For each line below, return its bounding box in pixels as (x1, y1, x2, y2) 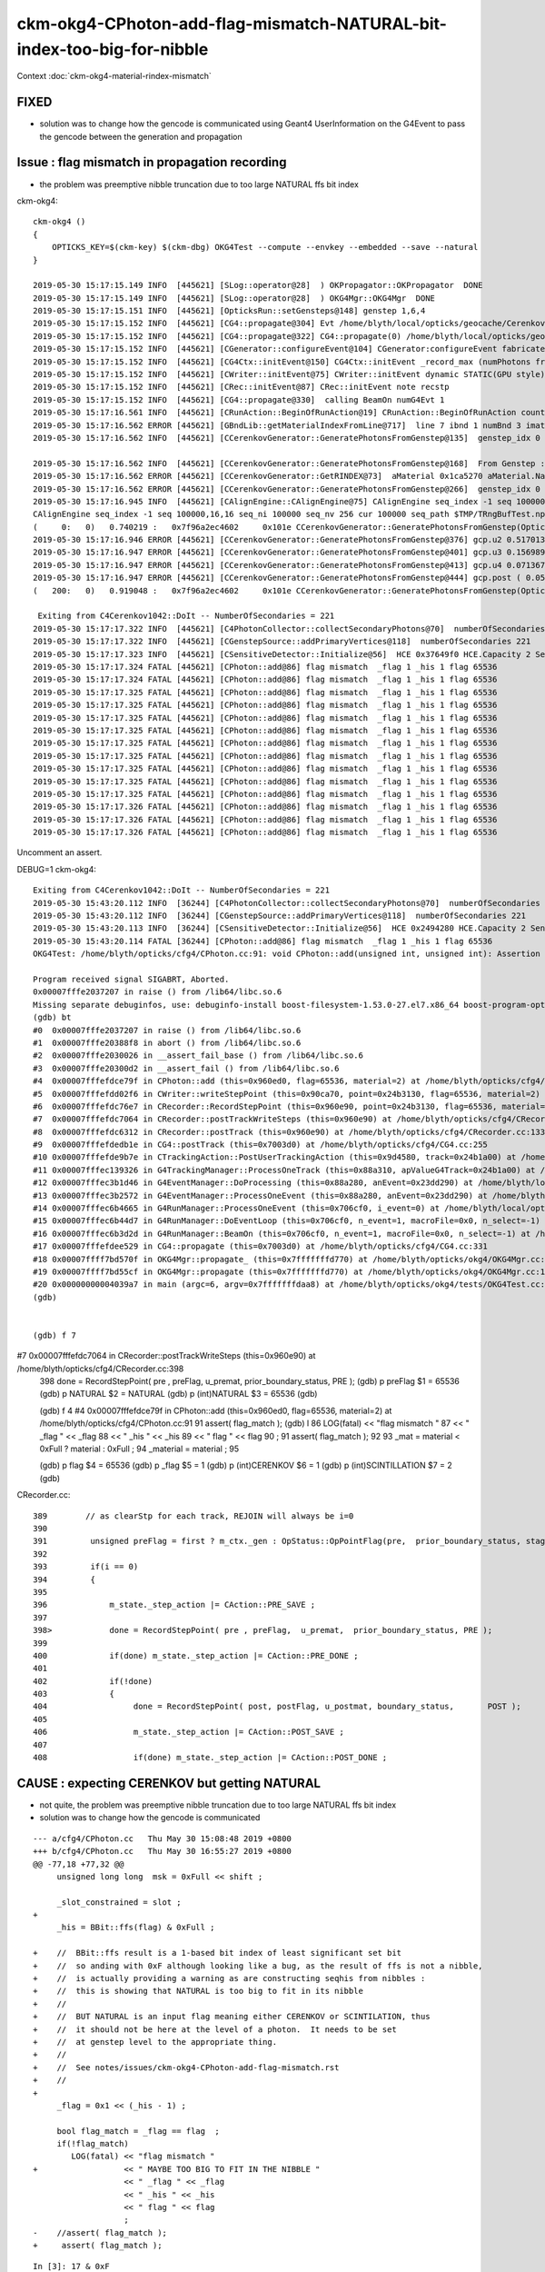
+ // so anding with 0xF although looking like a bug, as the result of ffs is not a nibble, (33, 1960, 483, 1971)
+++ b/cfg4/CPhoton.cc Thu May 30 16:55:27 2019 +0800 (33, 1846, 292, 1857)
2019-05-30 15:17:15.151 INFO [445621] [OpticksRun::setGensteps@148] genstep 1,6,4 (33, 305, 426, 316)
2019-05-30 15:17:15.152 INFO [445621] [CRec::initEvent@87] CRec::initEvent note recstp (33, 382, 450, 393)
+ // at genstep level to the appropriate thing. (33, 2037, 277, 2047)
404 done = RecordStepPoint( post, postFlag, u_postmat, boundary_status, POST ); (33, 1701, 521, 1712)
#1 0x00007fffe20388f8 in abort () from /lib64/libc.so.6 (33, 1037, 302, 1048)
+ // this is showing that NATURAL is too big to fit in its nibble (33, 1986, 363, 1997)
